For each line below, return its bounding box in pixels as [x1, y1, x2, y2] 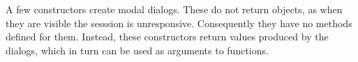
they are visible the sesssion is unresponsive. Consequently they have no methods [6, 15, 352, 30]
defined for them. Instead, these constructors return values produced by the [6, 29, 329, 44]
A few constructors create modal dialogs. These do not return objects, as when [6, 2, 343, 16]
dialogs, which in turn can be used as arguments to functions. [6, 42, 269, 57]
